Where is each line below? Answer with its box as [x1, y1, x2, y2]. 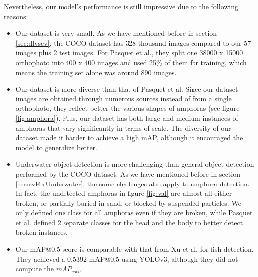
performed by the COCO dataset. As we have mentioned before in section [15, 168, 240, 179]
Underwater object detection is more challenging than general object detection [15, 159, 254, 169]
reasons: [4, 11, 28, 21]
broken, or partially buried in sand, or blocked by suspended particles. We [15, 197, 241, 208]
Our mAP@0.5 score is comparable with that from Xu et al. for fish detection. [15, 244, 254, 254]
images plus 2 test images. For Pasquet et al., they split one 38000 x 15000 [15, 47, 243, 58]
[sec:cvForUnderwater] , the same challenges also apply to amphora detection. [15, 178, 250, 188]
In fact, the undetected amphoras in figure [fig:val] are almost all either [15, 188, 232, 198]
